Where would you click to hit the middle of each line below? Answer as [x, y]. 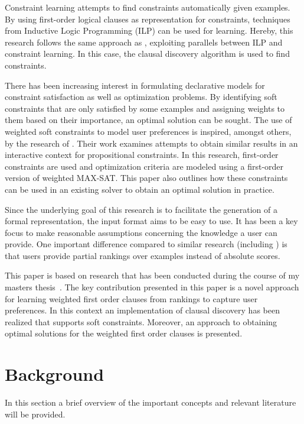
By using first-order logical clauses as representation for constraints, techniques [148, 19]
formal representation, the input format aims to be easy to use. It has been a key [151, 221]
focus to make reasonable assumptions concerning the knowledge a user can [141, 232]
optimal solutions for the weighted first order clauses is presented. [124, 333]
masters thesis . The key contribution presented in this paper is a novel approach [152, 287]
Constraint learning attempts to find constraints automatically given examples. [148, 7]
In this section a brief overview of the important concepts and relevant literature [151, 402]
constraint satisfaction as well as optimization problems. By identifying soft [141, 97]
